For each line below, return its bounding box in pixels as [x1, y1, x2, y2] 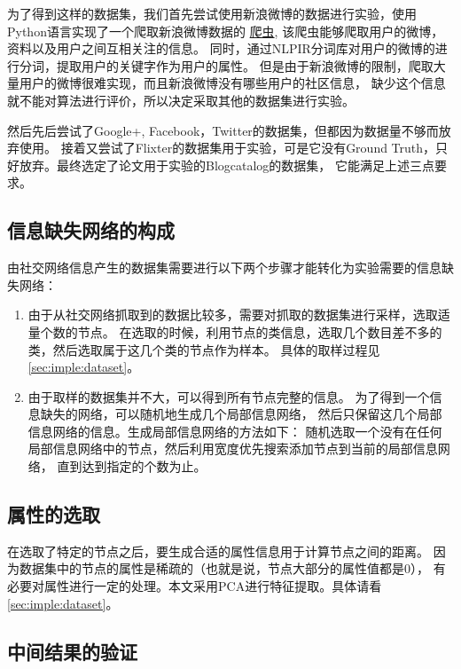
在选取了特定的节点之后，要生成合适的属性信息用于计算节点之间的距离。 [7, 541, 429, 560]
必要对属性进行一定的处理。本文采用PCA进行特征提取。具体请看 [7, 577, 382, 595]
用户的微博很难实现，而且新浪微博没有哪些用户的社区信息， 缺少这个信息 [19, 74, 446, 92]
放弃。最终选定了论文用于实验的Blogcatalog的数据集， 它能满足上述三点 [19, 155, 435, 174]
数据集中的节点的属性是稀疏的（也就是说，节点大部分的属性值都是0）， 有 [19, 559, 446, 578]
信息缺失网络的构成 [7, 216, 175, 244]
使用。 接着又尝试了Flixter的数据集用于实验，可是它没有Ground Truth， [19, 138, 436, 157]
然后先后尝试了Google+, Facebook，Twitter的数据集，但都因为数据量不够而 [7, 121, 439, 139]
